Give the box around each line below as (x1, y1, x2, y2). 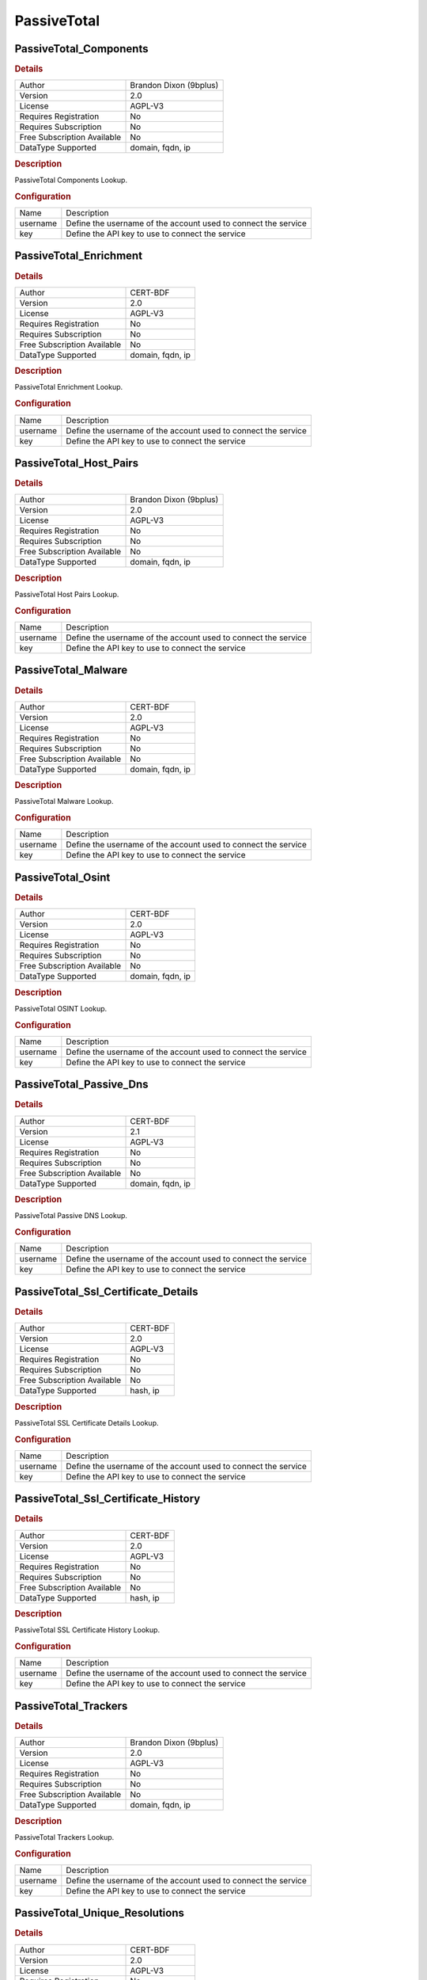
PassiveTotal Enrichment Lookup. (14, 383, 123, 392)
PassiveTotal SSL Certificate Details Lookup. (14, 1418, 159, 1427)
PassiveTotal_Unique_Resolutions (14, 1906, 185, 1920)
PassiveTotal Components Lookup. (14, 175, 128, 185)
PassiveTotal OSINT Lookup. (14, 1003, 108, 1013)
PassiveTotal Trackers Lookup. (14, 1832, 115, 1841)
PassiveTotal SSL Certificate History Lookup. (14, 1625, 161, 1635)
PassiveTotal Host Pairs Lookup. (14, 589, 119, 599)
